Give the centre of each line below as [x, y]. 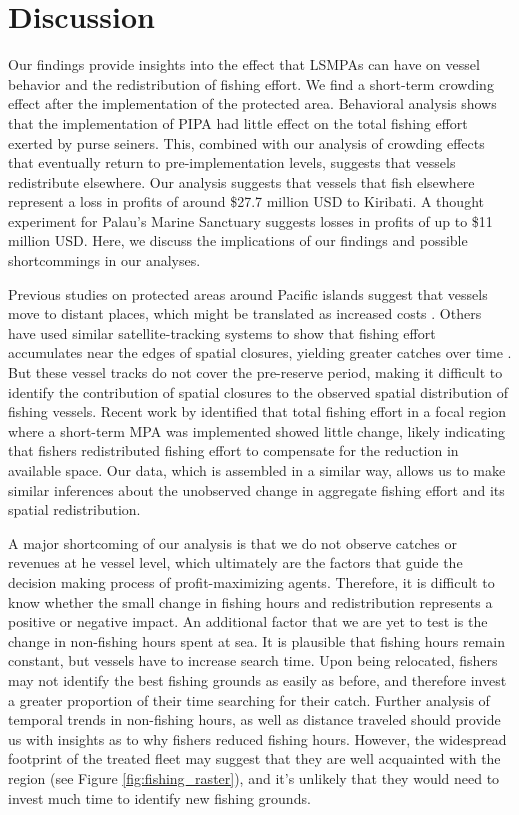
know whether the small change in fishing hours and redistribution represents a [250, 601]
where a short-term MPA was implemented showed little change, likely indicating [257, 430]
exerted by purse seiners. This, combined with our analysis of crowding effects [246, 142]
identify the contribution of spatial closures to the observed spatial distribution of [258, 391]
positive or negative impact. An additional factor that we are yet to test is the [248, 621]
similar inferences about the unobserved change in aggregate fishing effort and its [256, 489]
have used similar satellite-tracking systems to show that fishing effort [222, 332]
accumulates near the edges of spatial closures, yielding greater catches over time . [260, 352]
